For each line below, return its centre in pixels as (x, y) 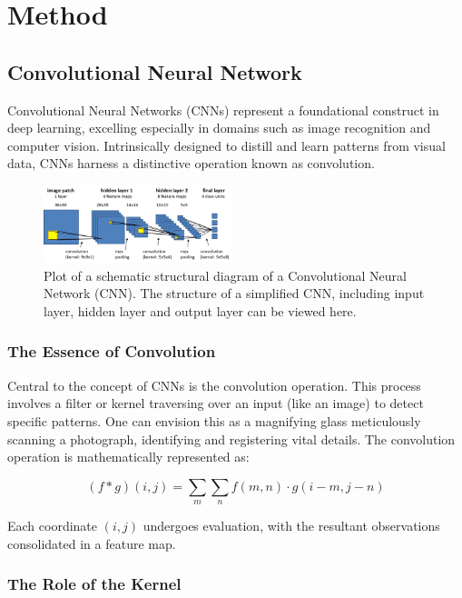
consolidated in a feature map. (92, 543)
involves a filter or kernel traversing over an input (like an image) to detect (216, 403)
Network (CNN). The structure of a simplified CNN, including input (234, 293)
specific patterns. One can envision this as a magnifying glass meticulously (214, 420)
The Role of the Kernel (94, 584)
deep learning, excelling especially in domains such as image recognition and (219, 128)
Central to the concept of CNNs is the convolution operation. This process (214, 385)
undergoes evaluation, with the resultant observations (291, 526)
